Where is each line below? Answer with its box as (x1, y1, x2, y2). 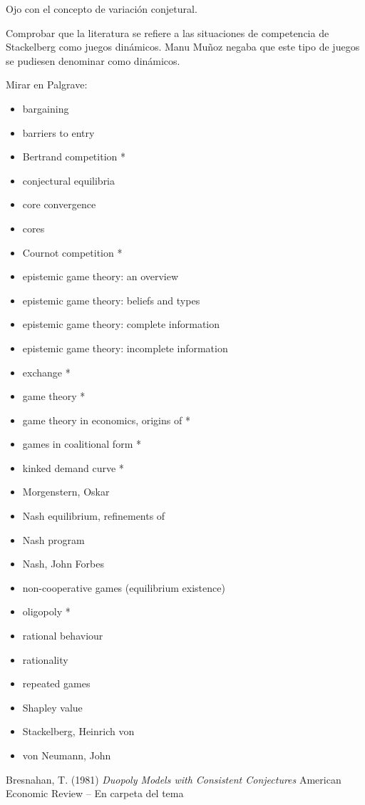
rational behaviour (22, 628, 103, 643)
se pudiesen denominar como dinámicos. (6, 53, 180, 68)
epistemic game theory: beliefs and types (22, 292, 200, 307)
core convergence (22, 197, 96, 212)
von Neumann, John (22, 748, 111, 762)
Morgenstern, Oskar (22, 484, 110, 499)
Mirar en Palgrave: (6, 77, 88, 92)
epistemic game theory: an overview (22, 269, 179, 284)
